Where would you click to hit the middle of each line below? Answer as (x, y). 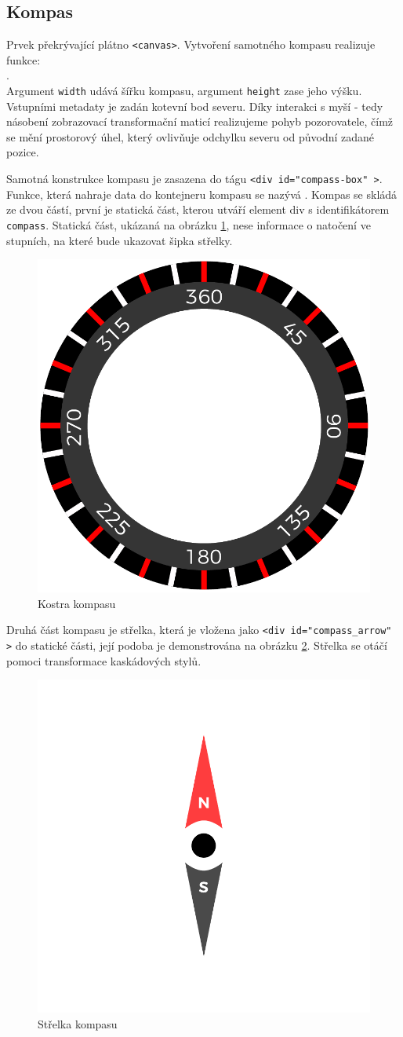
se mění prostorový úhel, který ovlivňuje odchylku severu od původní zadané (191, 136)
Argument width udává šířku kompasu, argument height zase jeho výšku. (184, 91)
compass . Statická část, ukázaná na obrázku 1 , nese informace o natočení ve (189, 224)
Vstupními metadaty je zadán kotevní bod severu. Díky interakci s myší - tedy (195, 106)
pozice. (23, 152)
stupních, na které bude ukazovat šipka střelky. (120, 240)
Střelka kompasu (78, 1023)
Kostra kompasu (77, 603)
